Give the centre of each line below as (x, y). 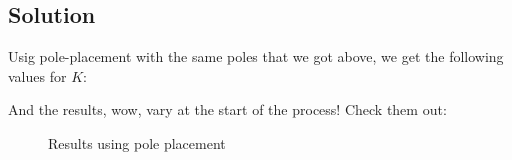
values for (37, 75)
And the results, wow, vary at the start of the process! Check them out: (227, 109)
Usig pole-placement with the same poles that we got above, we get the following (256, 56)
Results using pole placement (137, 142)
